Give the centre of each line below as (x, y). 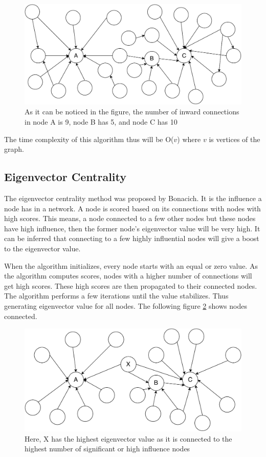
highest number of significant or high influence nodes (107, 449)
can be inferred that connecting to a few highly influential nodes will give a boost (132, 238)
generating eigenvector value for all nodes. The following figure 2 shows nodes (126, 305)
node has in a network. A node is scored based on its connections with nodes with (132, 208)
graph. (14, 149)
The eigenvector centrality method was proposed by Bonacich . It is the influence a (133, 198)
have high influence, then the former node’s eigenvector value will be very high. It (132, 228)
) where (189, 139)
